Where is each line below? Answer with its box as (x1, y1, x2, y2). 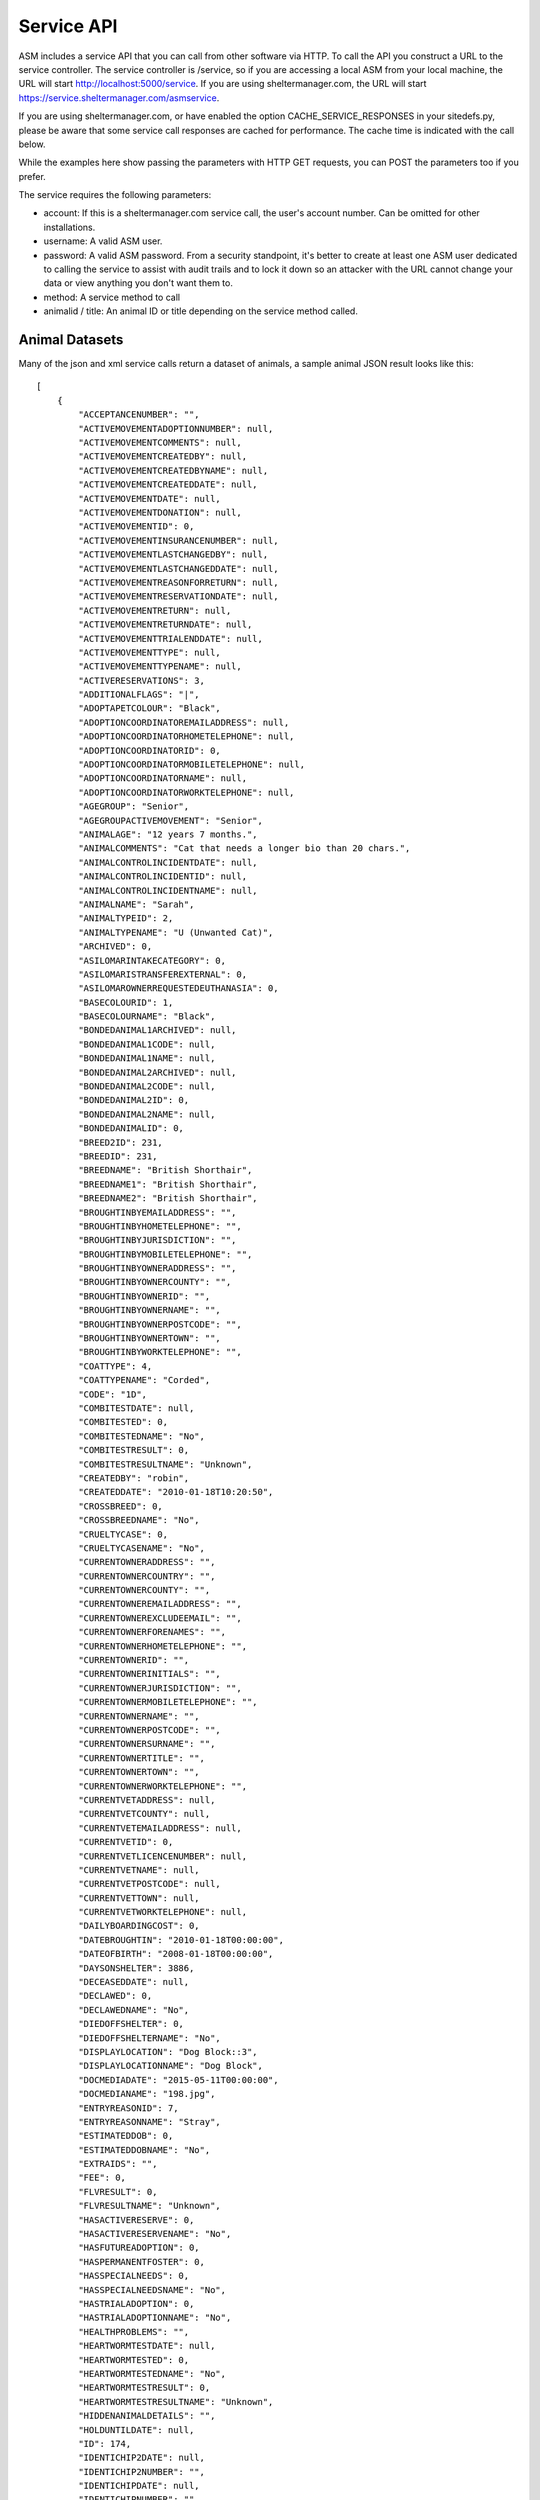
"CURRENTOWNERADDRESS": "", (78, 1556, 216, 1568)
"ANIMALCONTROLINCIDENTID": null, (78, 871, 248, 882)
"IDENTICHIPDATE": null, (78, 2480, 200, 2492)
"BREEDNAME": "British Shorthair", (78, 1165, 253, 1176)
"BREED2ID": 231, (78, 1136, 164, 1148)
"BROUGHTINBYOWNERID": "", (78, 1290, 211, 1302)
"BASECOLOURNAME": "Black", (78, 1011, 216, 1022)
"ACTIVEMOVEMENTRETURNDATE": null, (78, 619, 253, 630)
